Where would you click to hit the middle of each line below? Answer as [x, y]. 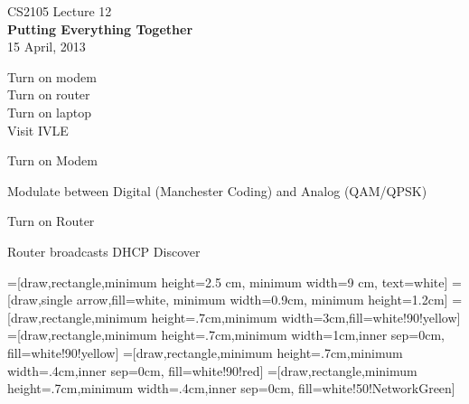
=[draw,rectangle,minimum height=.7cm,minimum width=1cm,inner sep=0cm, [226, 335]
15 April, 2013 [47, 47]
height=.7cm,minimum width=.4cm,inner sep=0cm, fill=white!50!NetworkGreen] [231, 388]
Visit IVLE [38, 130]
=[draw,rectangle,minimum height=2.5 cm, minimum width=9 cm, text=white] [228, 282]
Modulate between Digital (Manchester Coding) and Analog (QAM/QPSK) [217, 190]
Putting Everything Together [100, 28]
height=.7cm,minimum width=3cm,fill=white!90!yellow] [306, 317]
